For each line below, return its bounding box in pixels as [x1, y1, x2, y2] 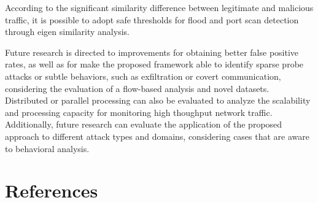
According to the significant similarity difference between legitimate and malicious [5, 1, 314, 13]
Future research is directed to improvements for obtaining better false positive [5, 45, 299, 58]
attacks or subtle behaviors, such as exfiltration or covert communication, [5, 69, 281, 82]
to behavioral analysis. [5, 142, 90, 155]
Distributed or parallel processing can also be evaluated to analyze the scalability [5, 94, 311, 107]
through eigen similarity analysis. [5, 25, 130, 38]
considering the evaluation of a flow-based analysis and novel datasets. [5, 82, 270, 94]
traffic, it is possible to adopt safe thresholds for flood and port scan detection [5, 13, 299, 26]
